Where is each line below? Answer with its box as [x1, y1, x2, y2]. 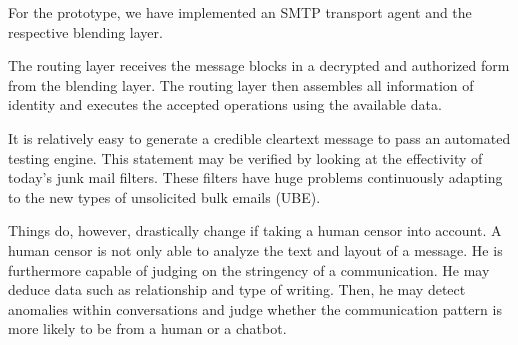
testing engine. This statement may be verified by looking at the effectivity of [8, 147, 483, 168]
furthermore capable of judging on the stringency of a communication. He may [8, 259, 490, 280]
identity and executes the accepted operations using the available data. [8, 94, 442, 115]
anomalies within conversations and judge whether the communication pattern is [8, 298, 502, 319]
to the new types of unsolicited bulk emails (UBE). [8, 186, 321, 207]
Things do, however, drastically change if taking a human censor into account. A [8, 220, 502, 241]
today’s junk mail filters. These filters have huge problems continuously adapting [8, 167, 503, 188]
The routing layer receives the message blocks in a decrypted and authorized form [8, 55, 510, 76]
